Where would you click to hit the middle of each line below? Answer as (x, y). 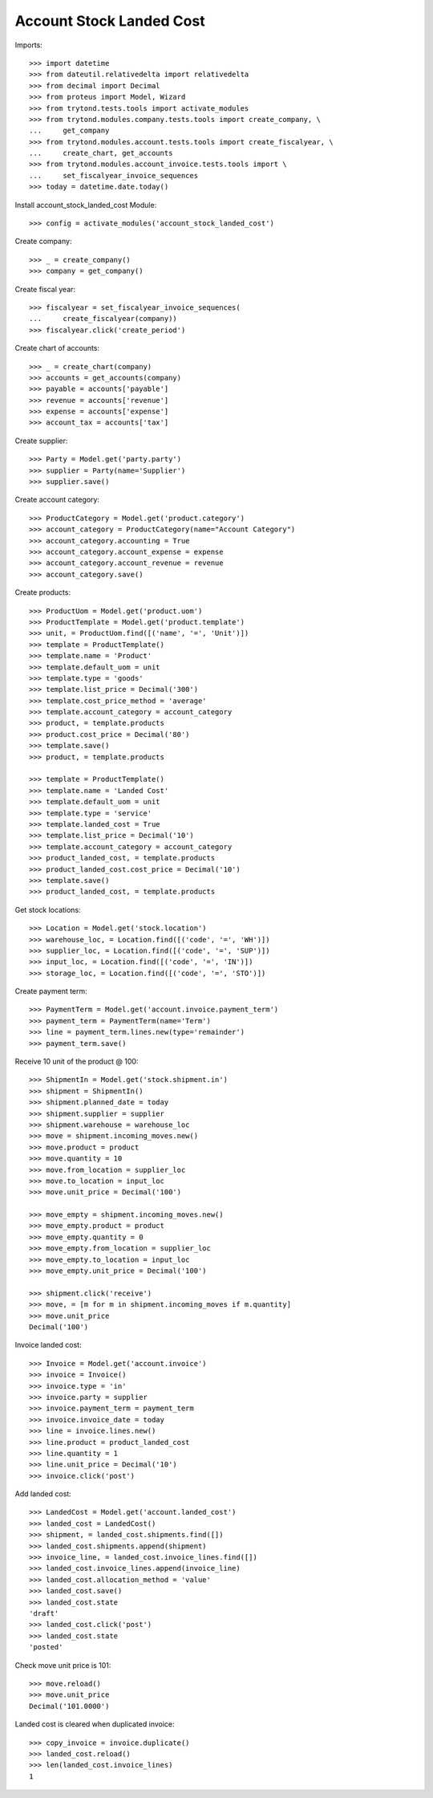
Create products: (43, 592)
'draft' (44, 1613)
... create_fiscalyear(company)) (103, 319)
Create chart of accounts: (57, 348)
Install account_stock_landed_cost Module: (86, 205)
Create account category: (57, 500)
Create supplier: (41, 441)
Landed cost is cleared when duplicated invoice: (95, 1724)
